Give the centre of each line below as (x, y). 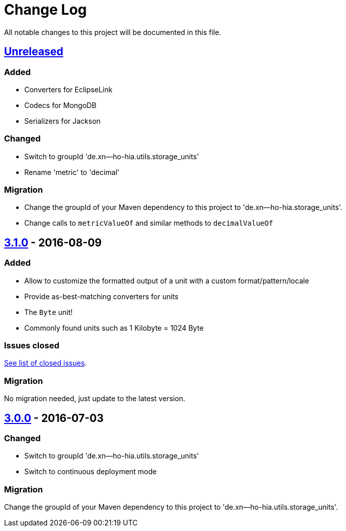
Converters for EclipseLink (69, 89)
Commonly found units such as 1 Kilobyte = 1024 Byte (114, 328)
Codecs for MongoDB (60, 105)
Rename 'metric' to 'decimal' (72, 172)
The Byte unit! (49, 312)
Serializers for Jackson (62, 121)
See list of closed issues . (46, 363)
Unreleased (34, 52)
